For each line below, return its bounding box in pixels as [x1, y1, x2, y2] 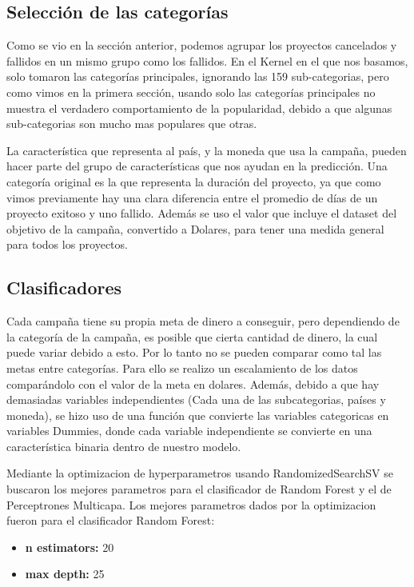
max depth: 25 [25, 565, 105, 582]
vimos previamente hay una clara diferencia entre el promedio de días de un [6, 189, 378, 206]
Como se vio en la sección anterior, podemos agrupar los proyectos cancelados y [6, 37, 397, 54]
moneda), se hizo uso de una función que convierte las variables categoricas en [6, 406, 389, 423]
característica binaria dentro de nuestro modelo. [6, 437, 241, 454]
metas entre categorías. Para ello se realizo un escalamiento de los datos [6, 359, 358, 376]
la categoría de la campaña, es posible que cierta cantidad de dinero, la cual [6, 328, 378, 345]
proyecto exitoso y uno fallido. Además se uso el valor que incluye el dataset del [6, 205, 397, 222]
